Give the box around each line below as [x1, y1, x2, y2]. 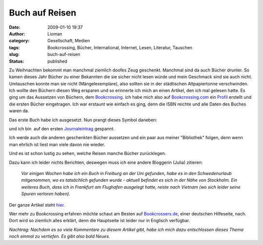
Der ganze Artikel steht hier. [9, 202, 65, 208]
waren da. [9, 108, 29, 114]
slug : [9, 52, 19, 57]
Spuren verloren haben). [21, 191, 71, 197]
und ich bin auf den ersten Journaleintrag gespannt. [9, 126, 115, 132]
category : [9, 38, 30, 44]
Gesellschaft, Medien [47, 38, 90, 44]
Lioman [47, 31, 63, 36]
